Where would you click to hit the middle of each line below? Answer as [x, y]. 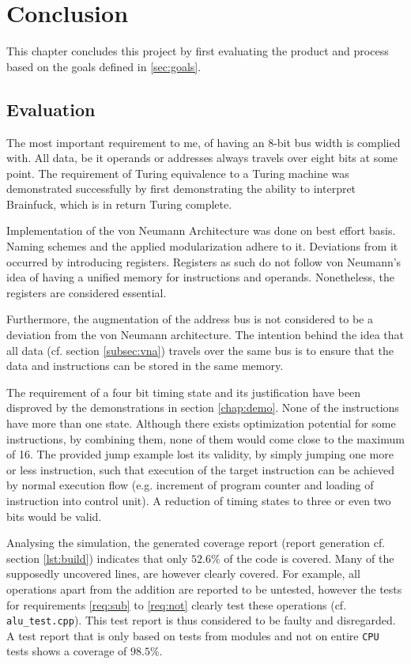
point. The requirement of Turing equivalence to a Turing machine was [178, 173]
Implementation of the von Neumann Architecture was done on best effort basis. [201, 230]
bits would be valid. [54, 516]
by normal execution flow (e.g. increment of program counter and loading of [190, 485]
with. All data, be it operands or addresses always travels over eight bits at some [202, 158]
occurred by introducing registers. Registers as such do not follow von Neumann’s [204, 261]
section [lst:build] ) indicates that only [97, 558]
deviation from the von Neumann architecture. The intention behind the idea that [205, 335]
